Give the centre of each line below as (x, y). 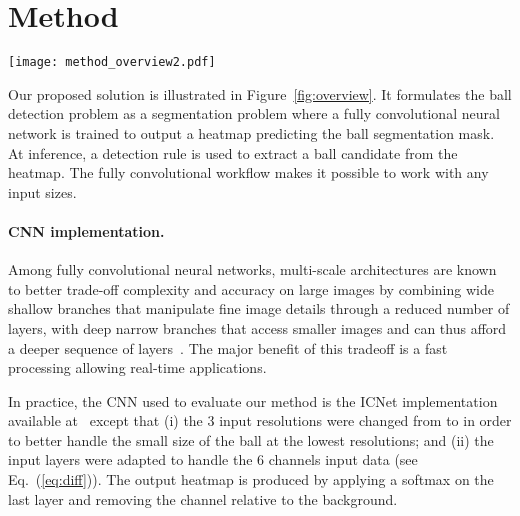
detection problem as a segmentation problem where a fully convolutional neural (254, 113)
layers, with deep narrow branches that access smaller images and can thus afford (257, 327)
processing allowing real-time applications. (137, 367)
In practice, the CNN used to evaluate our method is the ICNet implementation (253, 400)
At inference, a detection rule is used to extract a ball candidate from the (233, 152)
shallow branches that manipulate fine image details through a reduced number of (259, 308)
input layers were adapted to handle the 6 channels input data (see (213, 459)
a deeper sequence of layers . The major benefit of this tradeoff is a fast (228, 347)
